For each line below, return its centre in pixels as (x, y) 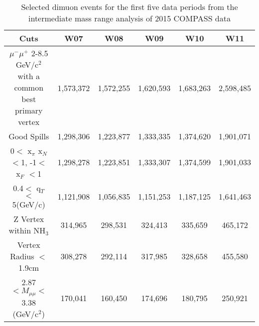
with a (29, 76)
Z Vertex (29, 219)
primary (29, 110)
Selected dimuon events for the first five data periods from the (129, 7)
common (29, 87)
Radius (22, 256)
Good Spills (29, 136)
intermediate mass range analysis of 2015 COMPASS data (129, 18)
